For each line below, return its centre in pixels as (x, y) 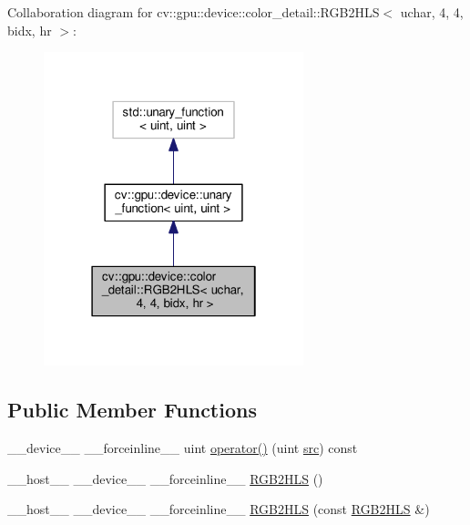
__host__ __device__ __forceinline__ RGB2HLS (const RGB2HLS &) (219, 509)
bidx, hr (30, 30)
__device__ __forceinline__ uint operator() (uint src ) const (183, 448)
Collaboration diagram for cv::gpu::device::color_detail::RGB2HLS (194, 12)
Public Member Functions (132, 410)
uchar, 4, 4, (432, 12)
